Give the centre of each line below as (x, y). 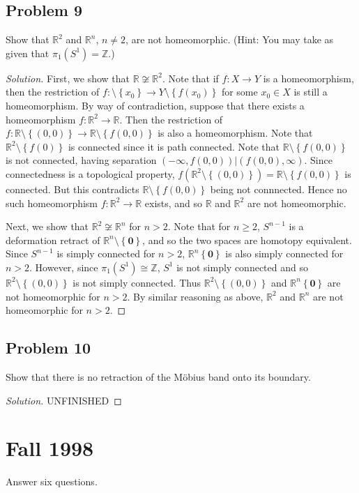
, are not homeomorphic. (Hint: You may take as (230, 39)
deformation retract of (53, 240)
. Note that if (190, 78)
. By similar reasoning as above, (195, 296)
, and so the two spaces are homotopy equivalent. (247, 240)
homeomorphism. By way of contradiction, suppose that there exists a (155, 105)
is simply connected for (106, 253)
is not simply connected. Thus (137, 282)
